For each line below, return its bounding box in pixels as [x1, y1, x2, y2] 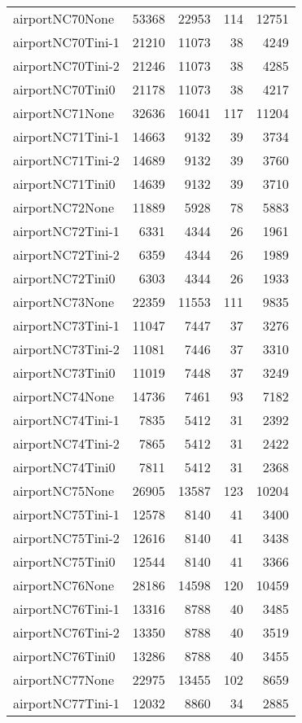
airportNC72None [13, 198, 115, 217]
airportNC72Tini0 [13, 269, 116, 287]
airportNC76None [13, 576, 115, 594]
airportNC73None [13, 292, 115, 311]
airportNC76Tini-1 [13, 599, 120, 618]
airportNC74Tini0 [13, 458, 116, 476]
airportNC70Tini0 [13, 80, 116, 99]
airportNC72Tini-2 [13, 245, 120, 264]
